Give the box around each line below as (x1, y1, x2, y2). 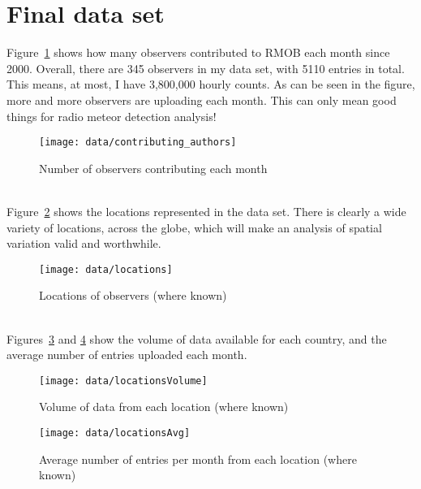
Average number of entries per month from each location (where (39, 450, 357, 467)
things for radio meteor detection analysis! (6, 107, 217, 124)
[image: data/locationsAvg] (39, 427, 191, 439)
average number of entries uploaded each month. (6, 346, 247, 363)
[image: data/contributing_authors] (39, 136, 237, 149)
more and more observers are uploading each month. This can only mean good (6, 91, 397, 108)
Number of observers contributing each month (39, 159, 268, 176)
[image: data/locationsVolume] (39, 374, 208, 387)
